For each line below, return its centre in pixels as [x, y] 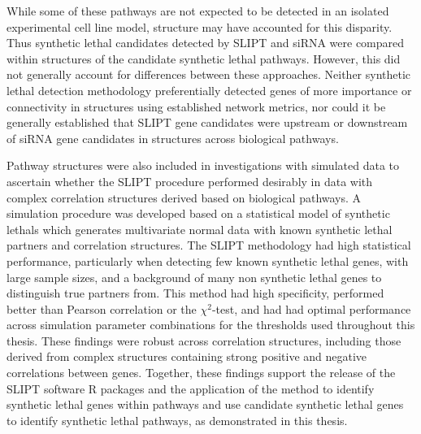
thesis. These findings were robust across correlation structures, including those [204, 340]
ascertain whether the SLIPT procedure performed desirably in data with [190, 181]
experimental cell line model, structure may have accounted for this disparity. [200, 26]
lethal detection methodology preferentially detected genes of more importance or [209, 90]
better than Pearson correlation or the [102, 308]
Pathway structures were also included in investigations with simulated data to [203, 165]
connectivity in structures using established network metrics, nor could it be [196, 106]
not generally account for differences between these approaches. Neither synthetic [209, 74]
